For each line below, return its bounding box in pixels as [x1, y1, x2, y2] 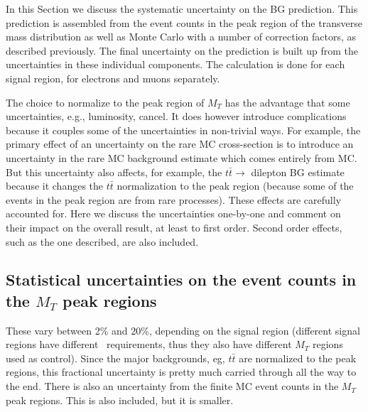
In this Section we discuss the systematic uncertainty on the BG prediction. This [6, 1, 358, 16]
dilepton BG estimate [251, 164, 345, 179]
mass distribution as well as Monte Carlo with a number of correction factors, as [6, 29, 357, 44]
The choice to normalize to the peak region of [6, 94, 205, 109]
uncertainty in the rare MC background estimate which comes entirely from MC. [6, 150, 357, 165]
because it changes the [6, 178, 104, 193]
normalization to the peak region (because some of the [117, 178, 354, 193]
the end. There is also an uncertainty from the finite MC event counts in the [6, 379, 339, 394]
